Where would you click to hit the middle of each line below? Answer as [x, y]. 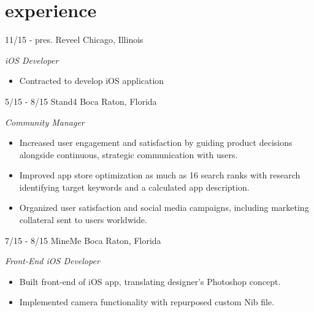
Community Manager [45, 122]
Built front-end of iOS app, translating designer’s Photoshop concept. [150, 281]
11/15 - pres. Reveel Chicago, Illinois [74, 40]
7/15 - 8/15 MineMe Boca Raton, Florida [83, 240]
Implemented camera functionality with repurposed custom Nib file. [147, 302]
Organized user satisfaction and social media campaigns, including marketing [164, 207]
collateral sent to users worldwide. [83, 220]
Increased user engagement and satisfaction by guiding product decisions [156, 143]
